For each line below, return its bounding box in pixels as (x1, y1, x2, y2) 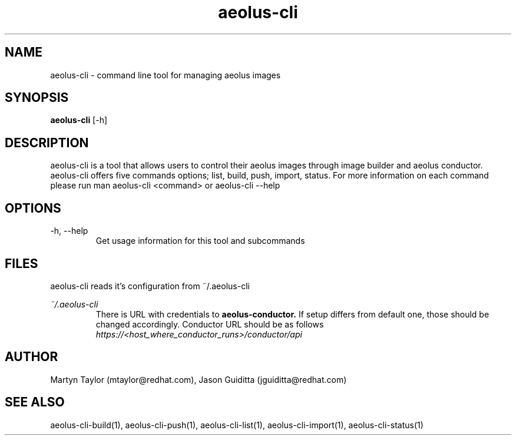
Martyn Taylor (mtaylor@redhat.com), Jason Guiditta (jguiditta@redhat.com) (50, 374, 347, 385)
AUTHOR (5, 349, 58, 365)
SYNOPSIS (5, 90, 69, 105)
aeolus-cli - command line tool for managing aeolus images (50, 70, 281, 80)
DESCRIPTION (5, 135, 89, 150)
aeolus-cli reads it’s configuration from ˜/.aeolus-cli (50, 280, 250, 291)
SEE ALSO (5, 395, 65, 410)
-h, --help (50, 226, 88, 236)
